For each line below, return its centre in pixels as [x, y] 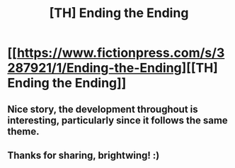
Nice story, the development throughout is [103, 109]
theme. [24, 131]
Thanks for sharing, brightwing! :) [84, 155]
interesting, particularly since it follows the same [117, 120]
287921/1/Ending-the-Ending [94, 68]
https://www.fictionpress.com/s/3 [121, 53]
